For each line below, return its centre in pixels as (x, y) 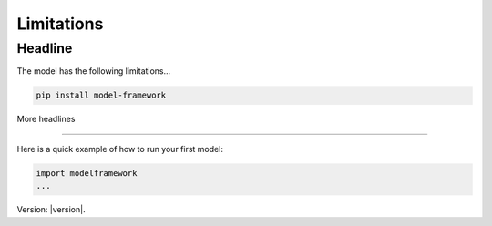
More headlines (46, 119)
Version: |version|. (51, 210)
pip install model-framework (101, 95)
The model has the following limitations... (94, 71)
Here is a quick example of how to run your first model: (120, 149)
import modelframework (87, 173)
